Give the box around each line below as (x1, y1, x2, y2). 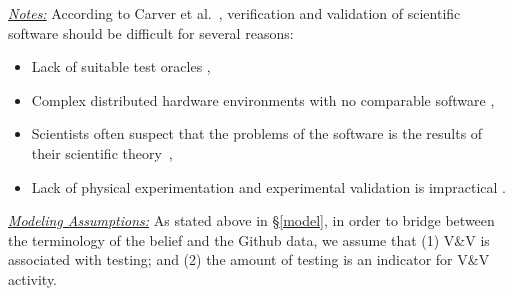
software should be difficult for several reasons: (8, 22, 294, 43)
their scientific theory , (31, 142, 173, 163)
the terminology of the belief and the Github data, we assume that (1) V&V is (8, 229, 490, 250)
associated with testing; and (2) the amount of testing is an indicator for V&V (8, 249, 490, 270)
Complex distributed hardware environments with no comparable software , (31, 89, 495, 110)
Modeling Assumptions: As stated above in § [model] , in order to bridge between (8, 210, 495, 231)
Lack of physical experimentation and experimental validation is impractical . (31, 176, 506, 197)
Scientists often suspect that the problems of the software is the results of (31, 123, 483, 144)
